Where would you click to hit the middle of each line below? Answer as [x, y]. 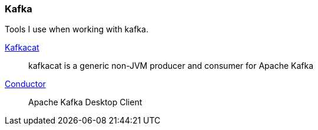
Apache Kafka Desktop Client [85, 102]
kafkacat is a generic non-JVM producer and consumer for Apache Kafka [171, 66]
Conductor [25, 84]
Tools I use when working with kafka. [77, 29]
